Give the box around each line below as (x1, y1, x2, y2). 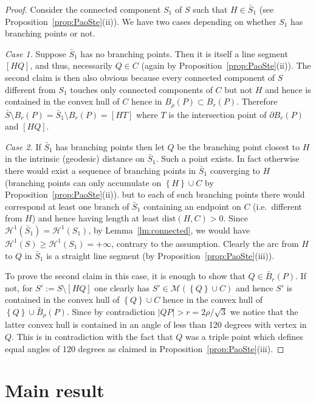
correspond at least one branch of (5, 199, 129, 212)
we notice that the (230, 305, 298, 317)
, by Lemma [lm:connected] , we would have (88, 223, 250, 236)
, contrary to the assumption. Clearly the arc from (111, 237, 299, 249)
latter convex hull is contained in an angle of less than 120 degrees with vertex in (5, 318, 307, 331)
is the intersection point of (168, 108, 267, 120)
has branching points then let (55, 140, 165, 153)
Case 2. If (5, 140, 41, 153)
